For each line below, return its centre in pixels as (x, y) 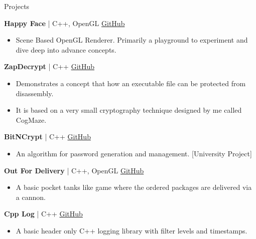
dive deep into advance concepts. (66, 49)
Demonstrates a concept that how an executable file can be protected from (131, 83)
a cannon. (31, 197)
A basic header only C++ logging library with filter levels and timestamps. (132, 230)
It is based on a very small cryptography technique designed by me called (129, 110)
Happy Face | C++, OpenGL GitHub (65, 23)
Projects (17, 6)
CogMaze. (31, 119)
